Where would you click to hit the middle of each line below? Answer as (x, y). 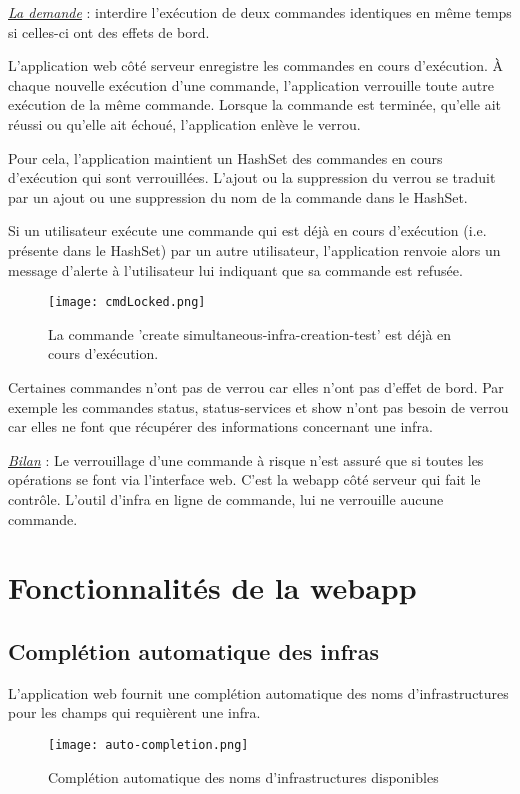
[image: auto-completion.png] (148, 744)
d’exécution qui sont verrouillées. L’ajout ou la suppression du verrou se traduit (252, 177)
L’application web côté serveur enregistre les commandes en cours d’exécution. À (255, 65)
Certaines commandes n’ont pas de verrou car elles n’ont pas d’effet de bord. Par (256, 386)
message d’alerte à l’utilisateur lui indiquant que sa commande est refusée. (235, 269)
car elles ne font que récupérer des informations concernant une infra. (220, 426)
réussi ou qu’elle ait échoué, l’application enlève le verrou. (184, 123)
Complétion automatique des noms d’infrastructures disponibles (243, 776)
